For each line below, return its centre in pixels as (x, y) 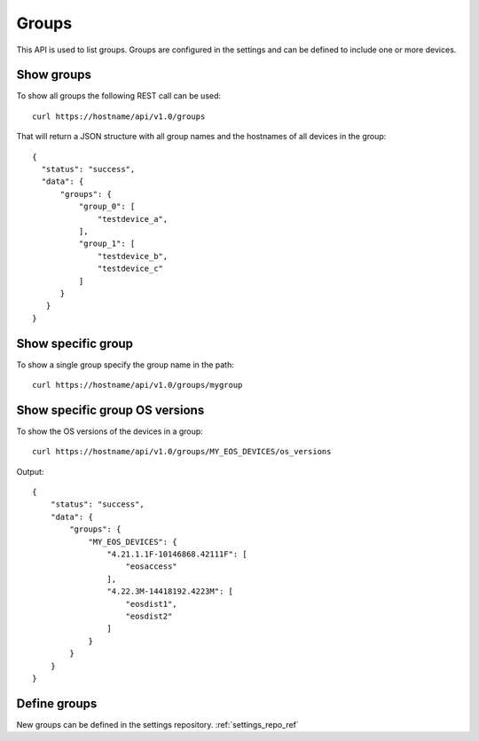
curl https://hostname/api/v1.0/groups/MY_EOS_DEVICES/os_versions (182, 452)
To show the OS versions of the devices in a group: (110, 431)
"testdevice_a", (133, 219)
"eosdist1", (151, 604)
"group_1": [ (107, 244)
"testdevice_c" (131, 269)
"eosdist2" (149, 616)
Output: (30, 471)
